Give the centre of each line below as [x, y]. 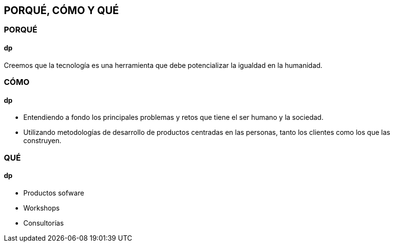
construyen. [43, 141]
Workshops [42, 208]
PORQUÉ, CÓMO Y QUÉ [61, 10]
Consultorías [44, 223]
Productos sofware [54, 193]
